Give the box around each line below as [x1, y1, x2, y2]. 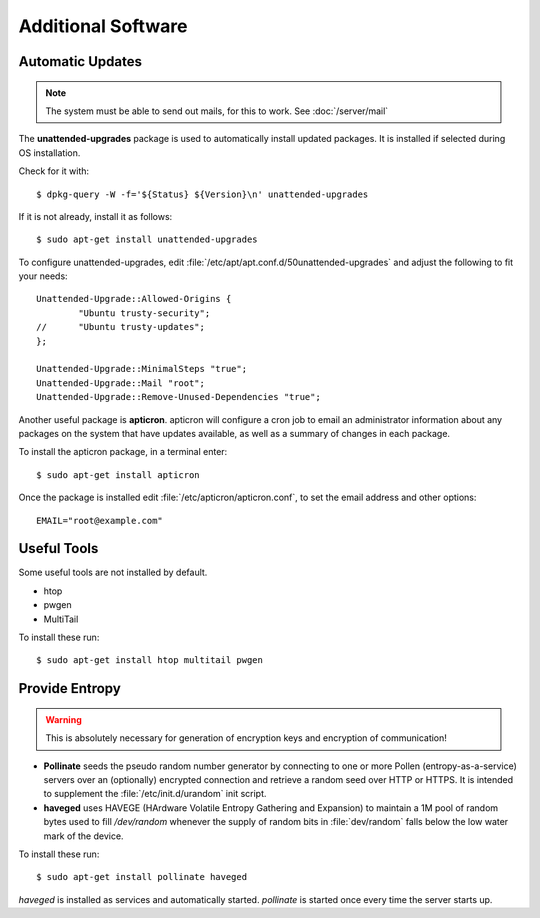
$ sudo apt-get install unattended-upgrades [36, 234, 259, 245]
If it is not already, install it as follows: [18, 210, 173, 222]
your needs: [18, 270, 69, 282]
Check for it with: [18, 165, 90, 177]
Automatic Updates [18, 53, 142, 70]
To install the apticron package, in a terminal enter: [18, 446, 228, 458]
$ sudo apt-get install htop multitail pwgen [36, 655, 264, 666]
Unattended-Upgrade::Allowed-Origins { [36, 293, 232, 305]
